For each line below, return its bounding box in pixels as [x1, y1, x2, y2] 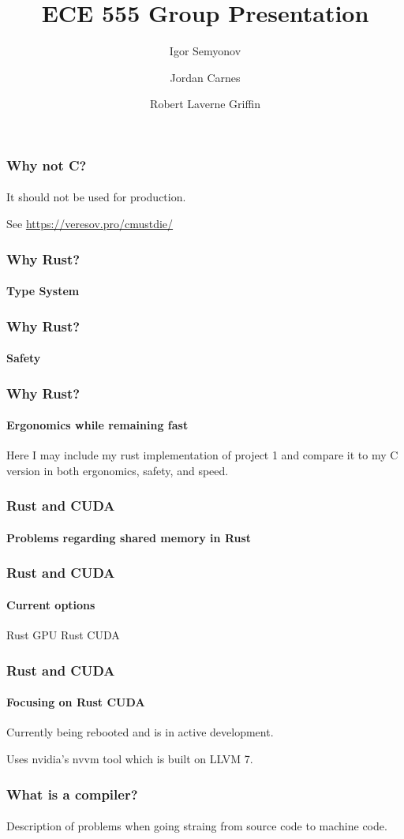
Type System [6, 283, 80, 299]
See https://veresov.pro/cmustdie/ [6, 215, 174, 232]
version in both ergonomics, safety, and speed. [6, 462, 229, 478]
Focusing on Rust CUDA [6, 694, 145, 710]
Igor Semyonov [169, 43, 241, 59]
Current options [6, 596, 95, 612]
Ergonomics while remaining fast [6, 417, 189, 433]
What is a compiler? [6, 784, 138, 803]
